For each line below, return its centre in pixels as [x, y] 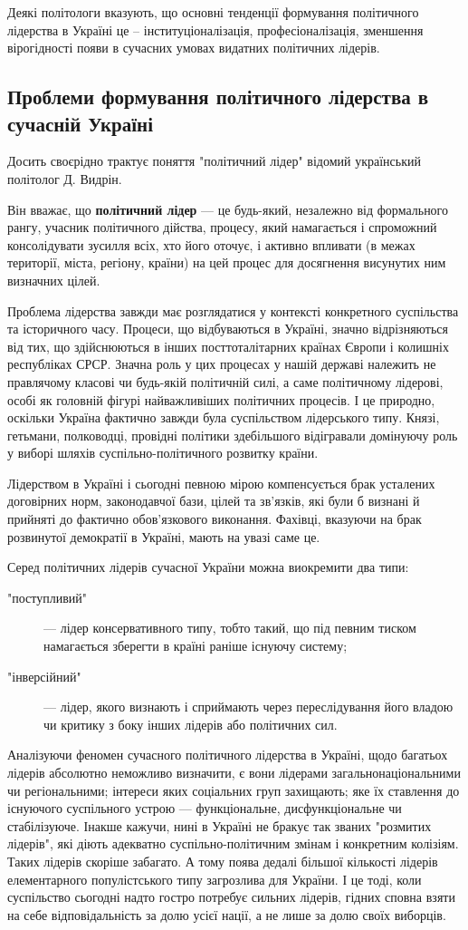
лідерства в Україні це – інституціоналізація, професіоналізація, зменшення [215, 29]
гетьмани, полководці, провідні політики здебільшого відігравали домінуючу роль [233, 435]
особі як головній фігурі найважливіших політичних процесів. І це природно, [221, 399]
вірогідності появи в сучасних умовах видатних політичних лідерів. [194, 48]
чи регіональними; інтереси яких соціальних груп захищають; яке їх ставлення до [234, 790]
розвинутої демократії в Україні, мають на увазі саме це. [164, 536]
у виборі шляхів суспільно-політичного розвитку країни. [163, 453]
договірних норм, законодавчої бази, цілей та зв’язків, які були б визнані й [214, 501]
